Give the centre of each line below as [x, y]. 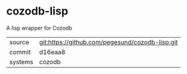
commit [20, 52]
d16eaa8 [52, 52]
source [19, 42]
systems [21, 62]
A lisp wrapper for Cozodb [39, 28]
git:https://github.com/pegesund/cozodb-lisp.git [108, 42]
